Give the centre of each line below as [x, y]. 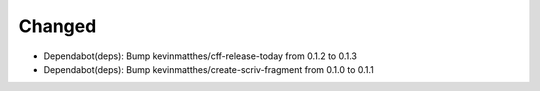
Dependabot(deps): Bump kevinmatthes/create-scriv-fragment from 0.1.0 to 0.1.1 [208, 69]
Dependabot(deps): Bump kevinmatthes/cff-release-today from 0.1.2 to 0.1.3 [200, 56]
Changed [57, 26]
